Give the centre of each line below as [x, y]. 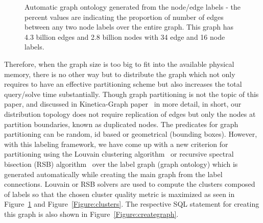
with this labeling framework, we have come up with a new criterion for [116, 144]
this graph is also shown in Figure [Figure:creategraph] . [91, 214]
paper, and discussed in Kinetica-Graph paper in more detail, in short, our [123, 104]
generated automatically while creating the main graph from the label [113, 174]
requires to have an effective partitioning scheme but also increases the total [123, 84]
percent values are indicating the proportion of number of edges [124, 17]
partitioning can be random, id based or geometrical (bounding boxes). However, [131, 134]
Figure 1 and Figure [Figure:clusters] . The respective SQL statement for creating [132, 204]
